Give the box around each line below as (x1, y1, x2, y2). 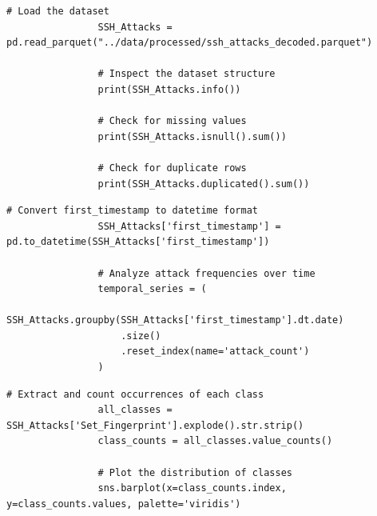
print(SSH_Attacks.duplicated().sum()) (97, 178, 310, 190)
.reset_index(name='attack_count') (121, 346, 310, 358)
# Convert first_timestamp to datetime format (6, 205, 258, 217)
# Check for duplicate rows (97, 162, 247, 174)
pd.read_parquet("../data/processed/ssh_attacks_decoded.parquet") (6, 37, 373, 49)
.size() (121, 330, 161, 342)
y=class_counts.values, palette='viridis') (6, 498, 241, 510)
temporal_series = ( (97, 283, 207, 295)
